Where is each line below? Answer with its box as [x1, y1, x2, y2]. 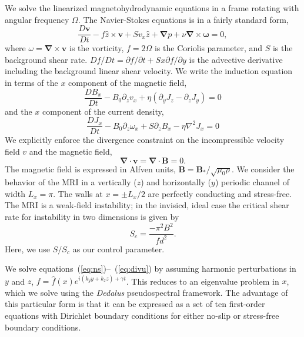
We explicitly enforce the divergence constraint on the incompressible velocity [5, 134, 285, 146]
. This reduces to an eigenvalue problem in [126, 275, 279, 287]
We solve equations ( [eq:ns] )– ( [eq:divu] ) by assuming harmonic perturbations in [5, 262, 296, 275]
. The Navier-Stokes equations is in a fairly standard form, [78, 13, 289, 25]
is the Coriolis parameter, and [154, 42, 263, 54]
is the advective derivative [189, 53, 283, 65]
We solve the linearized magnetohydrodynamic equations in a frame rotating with [5, 2, 299, 14]
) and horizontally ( [141, 176, 212, 188]
